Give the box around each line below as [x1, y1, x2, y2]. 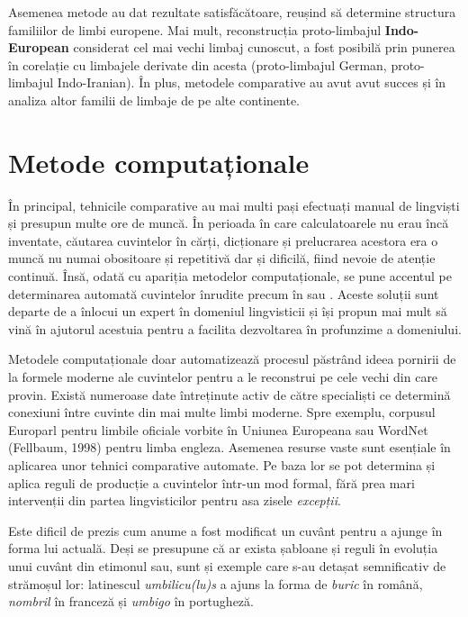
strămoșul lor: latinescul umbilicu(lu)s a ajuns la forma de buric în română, [8, 574, 423, 593]
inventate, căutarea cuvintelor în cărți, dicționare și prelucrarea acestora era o [8, 231, 438, 250]
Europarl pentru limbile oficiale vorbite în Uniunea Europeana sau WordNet [8, 420, 428, 439]
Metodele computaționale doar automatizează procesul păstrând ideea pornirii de [8, 349, 456, 368]
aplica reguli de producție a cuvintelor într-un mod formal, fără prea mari [8, 473, 415, 492]
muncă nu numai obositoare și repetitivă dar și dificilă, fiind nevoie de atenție [8, 249, 436, 268]
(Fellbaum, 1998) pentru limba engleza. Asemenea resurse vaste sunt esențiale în [8, 438, 451, 457]
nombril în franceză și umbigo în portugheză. [8, 592, 254, 611]
